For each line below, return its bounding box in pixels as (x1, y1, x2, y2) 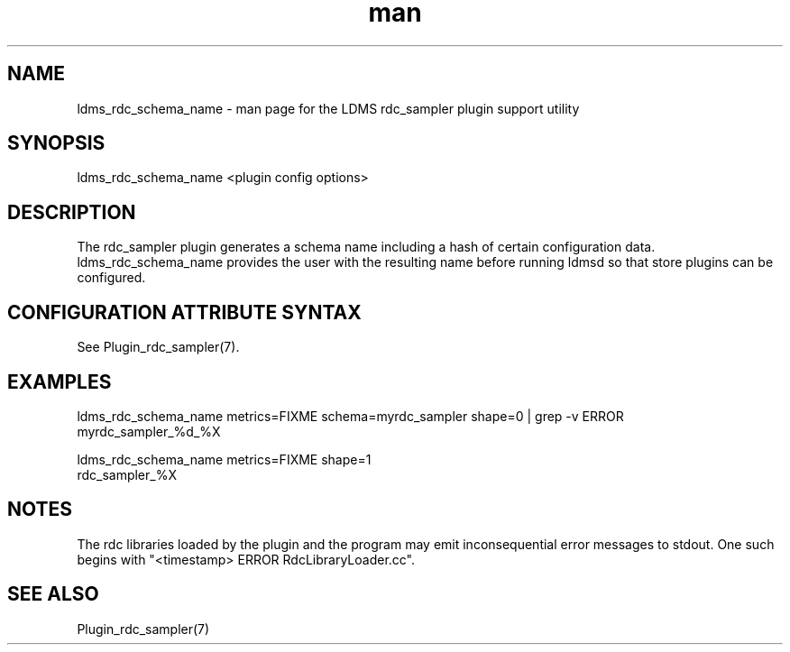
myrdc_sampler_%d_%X (77, 423, 221, 439)
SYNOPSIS (7, 132, 106, 155)
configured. (77, 270, 146, 286)
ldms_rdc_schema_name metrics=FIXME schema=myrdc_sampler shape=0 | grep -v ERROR (77, 408, 624, 424)
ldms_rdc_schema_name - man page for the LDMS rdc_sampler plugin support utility (77, 100, 580, 116)
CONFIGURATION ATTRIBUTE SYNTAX (7, 300, 362, 324)
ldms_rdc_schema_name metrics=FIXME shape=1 (77, 451, 372, 467)
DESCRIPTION (7, 200, 136, 224)
